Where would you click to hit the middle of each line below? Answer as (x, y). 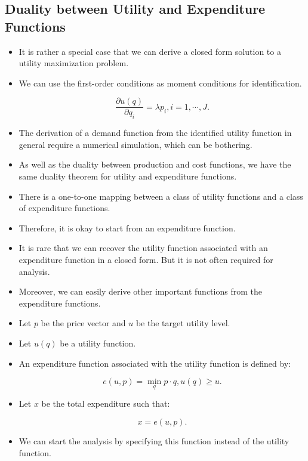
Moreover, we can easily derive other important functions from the (140, 291)
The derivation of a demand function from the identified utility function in (155, 133)
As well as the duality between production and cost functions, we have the (155, 164)
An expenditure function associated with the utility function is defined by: (155, 363)
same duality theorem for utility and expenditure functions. (128, 176)
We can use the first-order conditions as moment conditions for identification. (160, 83)
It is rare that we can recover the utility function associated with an (143, 248)
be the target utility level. (183, 323)
